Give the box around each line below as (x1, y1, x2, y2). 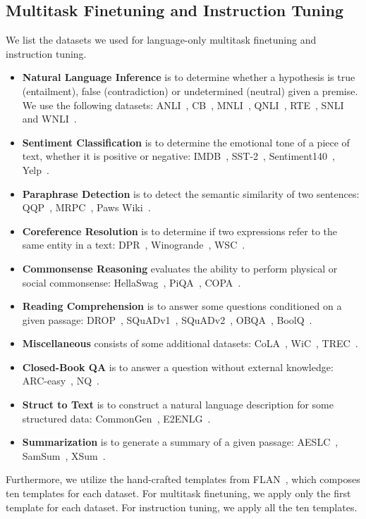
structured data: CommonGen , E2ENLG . (22, 411, 211, 425)
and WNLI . (22, 111, 77, 126)
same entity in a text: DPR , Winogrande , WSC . (22, 237, 245, 252)
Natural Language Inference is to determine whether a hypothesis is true (22, 70, 355, 85)
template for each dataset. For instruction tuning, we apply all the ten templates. (6, 499, 358, 514)
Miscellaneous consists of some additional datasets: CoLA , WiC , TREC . (22, 336, 358, 351)
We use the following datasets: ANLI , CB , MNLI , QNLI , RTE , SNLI (22, 97, 344, 112)
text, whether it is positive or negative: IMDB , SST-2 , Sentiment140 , (22, 149, 335, 163)
